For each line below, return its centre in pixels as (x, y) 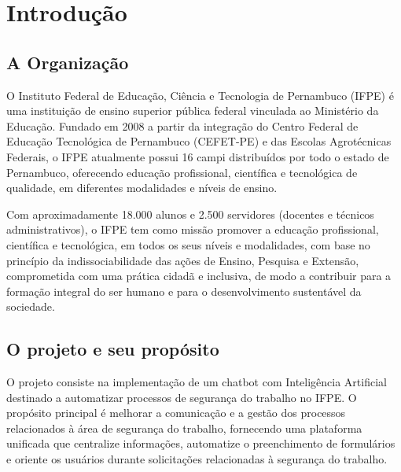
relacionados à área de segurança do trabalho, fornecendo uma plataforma (184, 428)
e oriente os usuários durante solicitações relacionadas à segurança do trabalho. (197, 459)
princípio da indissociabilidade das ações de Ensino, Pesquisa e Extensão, (183, 260)
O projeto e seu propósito (113, 349)
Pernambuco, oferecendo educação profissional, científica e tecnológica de (182, 172)
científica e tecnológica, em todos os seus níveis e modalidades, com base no (188, 244)
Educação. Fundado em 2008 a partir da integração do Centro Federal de (182, 125)
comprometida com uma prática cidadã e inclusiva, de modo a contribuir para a (199, 276)
